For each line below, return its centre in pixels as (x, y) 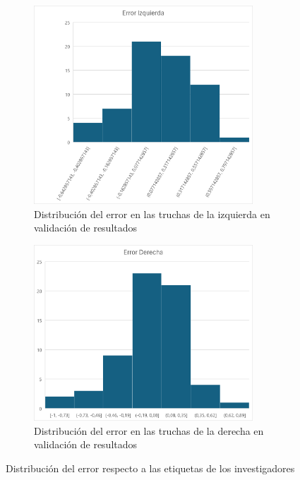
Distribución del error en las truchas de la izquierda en (152, 214)
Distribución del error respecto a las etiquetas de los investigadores (150, 468)
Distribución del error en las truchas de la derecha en (149, 430)
